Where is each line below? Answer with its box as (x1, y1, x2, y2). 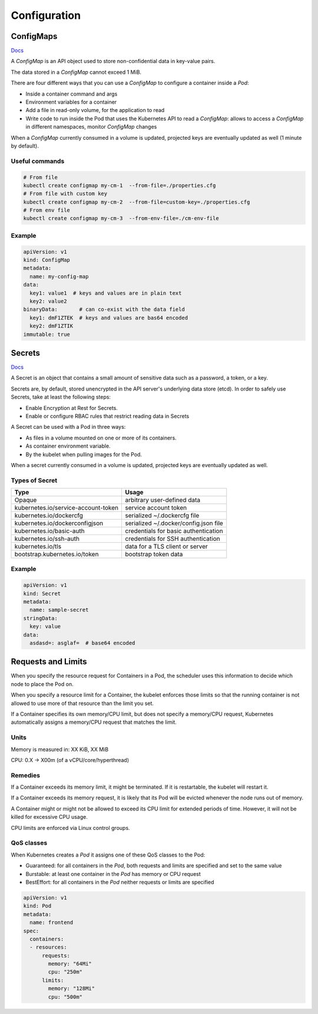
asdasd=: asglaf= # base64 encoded (29, 639, 135, 646)
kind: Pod (23, 903, 52, 910)
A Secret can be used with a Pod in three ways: (11, 424, 126, 431)
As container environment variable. (25, 442, 111, 449)
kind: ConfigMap (23, 257, 71, 263)
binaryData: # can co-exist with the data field (23, 306, 185, 313)
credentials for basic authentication (125, 527, 223, 535)
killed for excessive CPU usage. (11, 813, 88, 821)
